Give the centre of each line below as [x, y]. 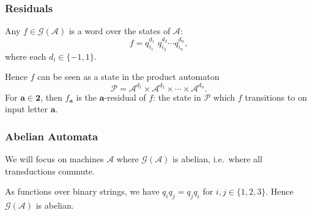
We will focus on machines [54, 158]
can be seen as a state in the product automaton [128, 77]
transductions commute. [50, 171]
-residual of [125, 97]
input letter [27, 109]
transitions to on [276, 97]
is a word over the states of [120, 31]
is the [86, 97]
